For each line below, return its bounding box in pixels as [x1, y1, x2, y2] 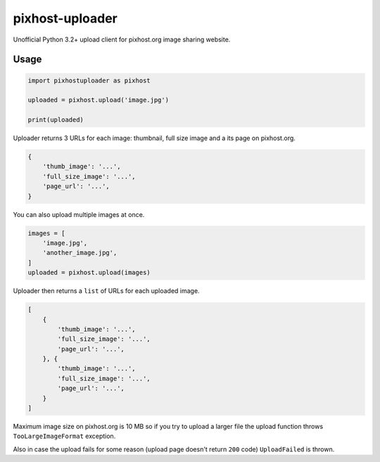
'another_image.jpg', [42, 249, 118, 257]
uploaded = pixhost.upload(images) [27, 268, 151, 277]
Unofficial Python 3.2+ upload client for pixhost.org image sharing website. [13, 35, 231, 44]
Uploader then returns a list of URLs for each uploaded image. [13, 287, 200, 295]
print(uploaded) [27, 116, 84, 124]
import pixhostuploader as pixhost [27, 76, 151, 85]
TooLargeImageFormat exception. [13, 432, 116, 440]
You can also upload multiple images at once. [13, 210, 145, 218]
